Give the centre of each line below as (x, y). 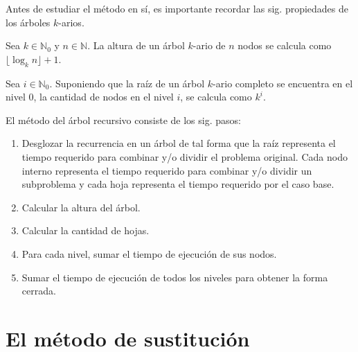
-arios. (71, 22)
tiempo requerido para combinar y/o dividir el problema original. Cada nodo (185, 156)
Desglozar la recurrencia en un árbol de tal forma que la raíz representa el (179, 143)
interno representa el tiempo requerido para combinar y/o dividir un (167, 170)
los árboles (28, 22)
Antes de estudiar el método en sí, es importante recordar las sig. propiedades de (177, 8)
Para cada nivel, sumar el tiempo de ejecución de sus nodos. (149, 253)
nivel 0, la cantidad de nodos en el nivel (90, 97)
